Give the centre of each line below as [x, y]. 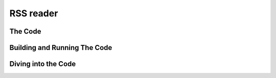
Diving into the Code [43, 64]
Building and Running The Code [61, 48]
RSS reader [34, 13]
